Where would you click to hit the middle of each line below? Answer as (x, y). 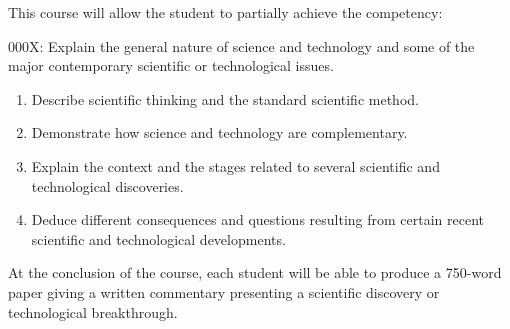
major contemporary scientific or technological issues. (171, 65)
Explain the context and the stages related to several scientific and (235, 165)
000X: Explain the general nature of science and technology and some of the (241, 45)
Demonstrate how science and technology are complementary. (219, 132)
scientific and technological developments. (158, 238)
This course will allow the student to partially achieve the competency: (225, 12)
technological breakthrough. (93, 311)
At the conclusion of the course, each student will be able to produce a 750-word (255, 272)
